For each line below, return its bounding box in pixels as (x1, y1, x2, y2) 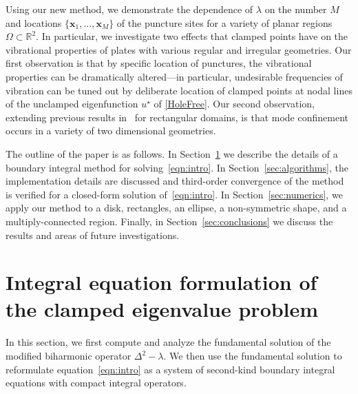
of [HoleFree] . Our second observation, (154, 96, 315, 111)
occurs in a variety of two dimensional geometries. (6, 123, 216, 138)
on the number (264, 2, 327, 16)
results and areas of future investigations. (6, 227, 180, 242)
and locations (6, 15, 62, 30)
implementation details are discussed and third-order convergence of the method (6, 174, 344, 188)
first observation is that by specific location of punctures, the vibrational (6, 56, 312, 70)
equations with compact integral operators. (6, 375, 187, 390)
